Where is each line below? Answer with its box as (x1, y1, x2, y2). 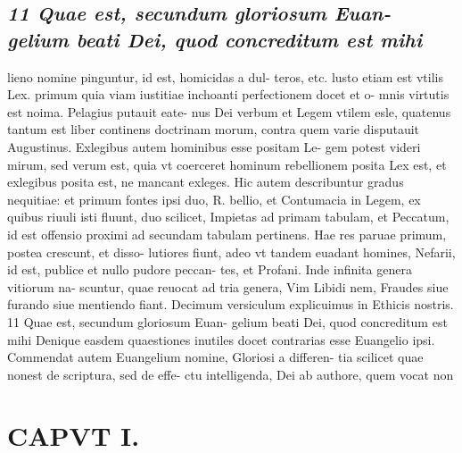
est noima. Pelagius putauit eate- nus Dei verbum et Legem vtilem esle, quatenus (7, 102, 451, 121)
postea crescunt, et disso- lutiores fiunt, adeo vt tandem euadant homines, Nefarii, (7, 242, 456, 261)
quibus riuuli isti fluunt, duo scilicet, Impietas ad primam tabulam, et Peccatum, (7, 207, 450, 226)
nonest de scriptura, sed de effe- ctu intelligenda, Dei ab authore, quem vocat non (7, 365, 454, 383)
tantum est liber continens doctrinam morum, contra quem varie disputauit (7, 120, 420, 138)
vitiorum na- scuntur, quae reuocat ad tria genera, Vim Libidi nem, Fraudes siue (7, 277, 449, 296)
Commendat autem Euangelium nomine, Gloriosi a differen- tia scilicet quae (7, 348, 424, 366)
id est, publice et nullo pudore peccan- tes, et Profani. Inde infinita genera (7, 260, 412, 279)
